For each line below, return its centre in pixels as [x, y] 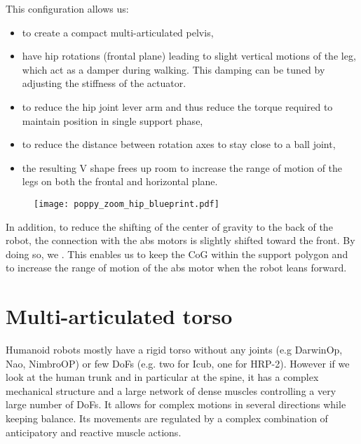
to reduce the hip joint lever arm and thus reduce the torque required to [177, 106]
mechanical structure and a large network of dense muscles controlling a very [171, 390]
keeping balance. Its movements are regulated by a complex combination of [167, 418]
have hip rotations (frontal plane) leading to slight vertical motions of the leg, [189, 56]
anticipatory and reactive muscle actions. [94, 432]
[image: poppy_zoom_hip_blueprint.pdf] [127, 204]
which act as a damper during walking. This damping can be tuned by [173, 69]
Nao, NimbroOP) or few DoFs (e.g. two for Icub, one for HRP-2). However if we [178, 363]
